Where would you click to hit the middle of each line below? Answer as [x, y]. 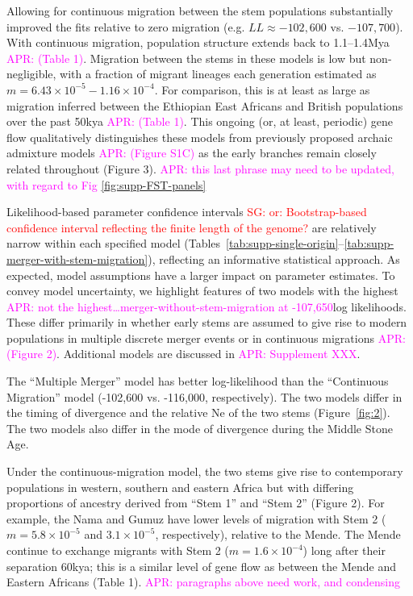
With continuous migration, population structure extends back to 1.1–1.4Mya [198, 42]
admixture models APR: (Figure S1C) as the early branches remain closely [192, 153]
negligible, [31, 74]
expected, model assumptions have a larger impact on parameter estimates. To [201, 275]
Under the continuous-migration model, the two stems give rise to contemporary [205, 471]
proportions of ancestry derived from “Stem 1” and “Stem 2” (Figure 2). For [196, 503]
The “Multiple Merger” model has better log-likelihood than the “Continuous [198, 381]
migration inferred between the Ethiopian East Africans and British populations [205, 105]
